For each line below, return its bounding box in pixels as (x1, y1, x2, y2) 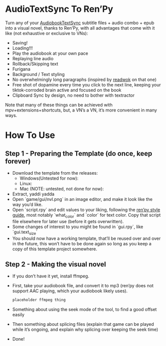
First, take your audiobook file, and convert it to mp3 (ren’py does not (12, 283, 154, 289)
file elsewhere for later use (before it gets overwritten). (12, 218, 124, 224)
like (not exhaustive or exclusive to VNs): (5, 30, 88, 36)
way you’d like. (12, 201, 43, 207)
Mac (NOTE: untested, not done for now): (19, 186, 104, 192)
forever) (5, 157, 31, 165)
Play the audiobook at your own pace (12, 50, 88, 56)
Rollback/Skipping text (12, 61, 58, 67)
